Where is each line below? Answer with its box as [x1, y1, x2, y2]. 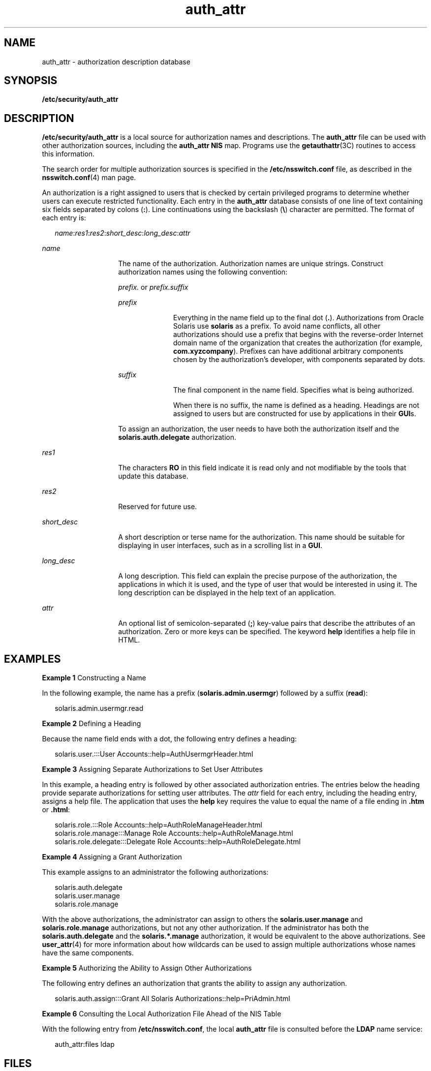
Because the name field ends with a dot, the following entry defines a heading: [42, 734, 297, 743]
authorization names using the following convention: [118, 268, 288, 276]
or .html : [42, 805, 70, 814]
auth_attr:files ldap [55, 1040, 115, 1049]
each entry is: [42, 214, 86, 222]
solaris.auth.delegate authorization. [118, 433, 236, 442]
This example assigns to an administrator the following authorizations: [42, 868, 269, 877]
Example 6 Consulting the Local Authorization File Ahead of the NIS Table [42, 1010, 281, 1018]
